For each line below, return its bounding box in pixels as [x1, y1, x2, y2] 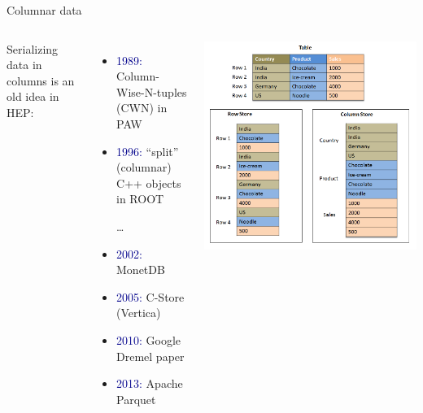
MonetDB [116, 261, 165, 278]
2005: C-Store [116, 288, 185, 305]
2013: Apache [116, 375, 183, 392]
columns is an [7, 72, 75, 89]
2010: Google [116, 331, 181, 348]
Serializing [7, 40, 59, 57]
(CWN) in [116, 99, 168, 116]
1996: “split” [116, 142, 179, 159]
